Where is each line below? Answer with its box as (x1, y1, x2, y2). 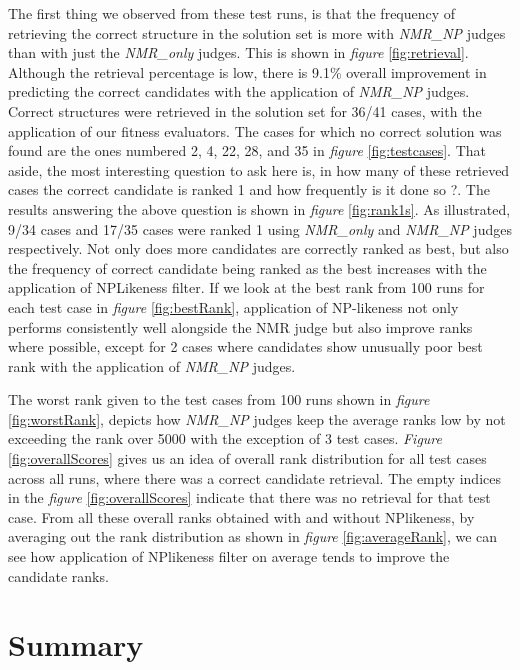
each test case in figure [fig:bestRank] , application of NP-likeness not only (8, 296, 459, 317)
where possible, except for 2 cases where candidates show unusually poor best (8, 336, 483, 357)
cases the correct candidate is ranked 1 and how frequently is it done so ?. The (8, 179, 490, 200)
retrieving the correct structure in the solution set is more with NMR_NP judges (8, 22, 506, 43)
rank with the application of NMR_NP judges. (8, 355, 296, 376)
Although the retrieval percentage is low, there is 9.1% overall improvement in (8, 61, 487, 82)
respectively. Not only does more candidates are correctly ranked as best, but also (8, 238, 509, 259)
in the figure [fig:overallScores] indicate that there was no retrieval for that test (8, 487, 491, 508)
